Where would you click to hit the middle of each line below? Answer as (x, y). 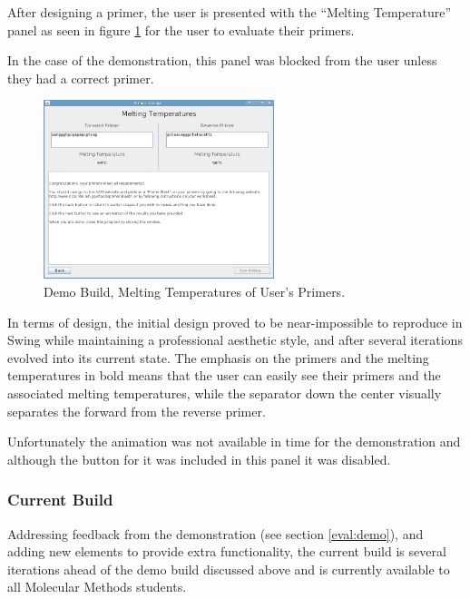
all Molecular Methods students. (97, 587)
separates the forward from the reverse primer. (137, 411)
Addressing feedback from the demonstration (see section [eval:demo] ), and (215, 533)
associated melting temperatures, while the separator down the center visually (225, 393)
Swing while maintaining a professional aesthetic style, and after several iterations (235, 340)
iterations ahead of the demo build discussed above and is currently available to (229, 569)
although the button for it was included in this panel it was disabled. (199, 459)
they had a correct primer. (81, 78)
